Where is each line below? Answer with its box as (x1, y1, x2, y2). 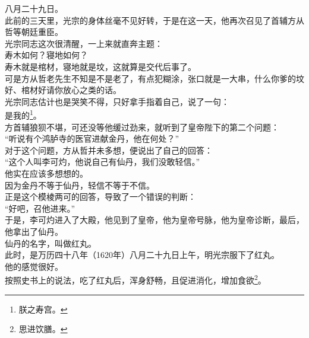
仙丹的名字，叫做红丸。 (5, 237, 96, 249)
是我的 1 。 (5, 107, 42, 121)
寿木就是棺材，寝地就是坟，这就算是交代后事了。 (5, 60, 196, 72)
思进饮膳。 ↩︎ (18, 323, 68, 335)
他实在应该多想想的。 (5, 167, 88, 179)
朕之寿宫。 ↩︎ (18, 302, 68, 315)
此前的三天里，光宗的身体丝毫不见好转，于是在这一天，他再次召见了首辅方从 (5, 14, 304, 26)
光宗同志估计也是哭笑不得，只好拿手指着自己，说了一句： (5, 95, 229, 107)
